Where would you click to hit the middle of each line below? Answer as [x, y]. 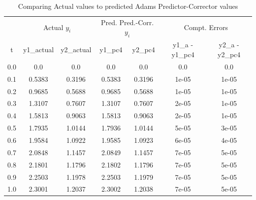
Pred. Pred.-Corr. [127, 22]
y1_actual [38, 50]
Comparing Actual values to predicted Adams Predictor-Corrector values [128, 6]
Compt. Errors [206, 27]
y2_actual [76, 50]
